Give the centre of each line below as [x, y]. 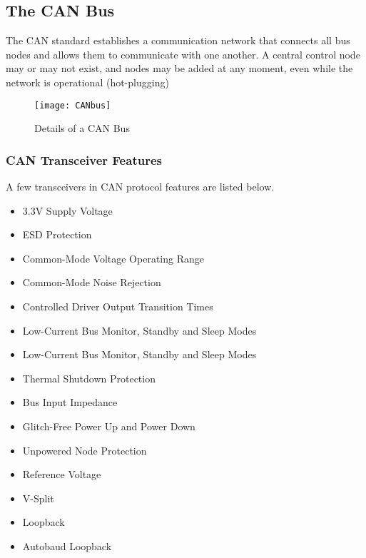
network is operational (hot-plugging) [87, 82]
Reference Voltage [62, 474]
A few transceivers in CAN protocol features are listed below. [140, 187]
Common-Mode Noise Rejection [92, 282]
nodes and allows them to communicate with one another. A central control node [183, 54]
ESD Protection [57, 234]
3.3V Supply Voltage [67, 210]
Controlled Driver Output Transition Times [118, 306]
